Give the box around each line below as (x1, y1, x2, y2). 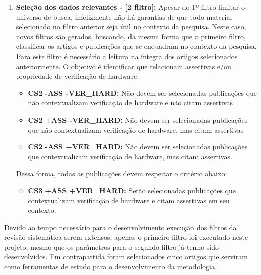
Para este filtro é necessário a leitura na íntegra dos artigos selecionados (16, 50, 238, 61)
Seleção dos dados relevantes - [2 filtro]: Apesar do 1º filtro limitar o (16, 2, 245, 12)
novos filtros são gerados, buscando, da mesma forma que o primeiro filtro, (16, 31, 246, 41)
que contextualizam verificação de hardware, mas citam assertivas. (28, 151, 232, 161)
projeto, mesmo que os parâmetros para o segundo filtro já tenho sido (4, 241, 219, 252)
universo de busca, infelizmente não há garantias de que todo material (16, 11, 232, 22)
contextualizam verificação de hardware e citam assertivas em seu (28, 195, 230, 205)
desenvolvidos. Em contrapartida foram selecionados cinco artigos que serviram (4, 251, 248, 262)
